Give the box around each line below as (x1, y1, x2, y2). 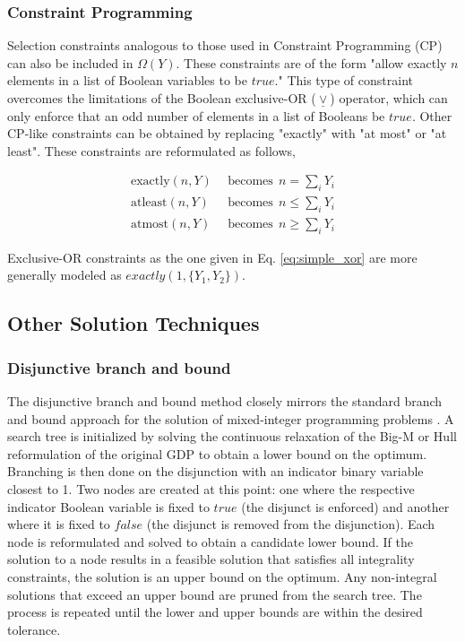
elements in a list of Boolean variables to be (7, 71, 247, 90)
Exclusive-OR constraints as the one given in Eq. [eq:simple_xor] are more (7, 247, 418, 266)
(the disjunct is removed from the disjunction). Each (146, 515, 435, 534)
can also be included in (7, 53, 133, 72)
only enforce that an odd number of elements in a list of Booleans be (7, 106, 385, 125)
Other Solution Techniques (7, 309, 260, 337)
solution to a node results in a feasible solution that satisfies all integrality (7, 550, 415, 568)
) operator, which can (330, 89, 448, 107)
